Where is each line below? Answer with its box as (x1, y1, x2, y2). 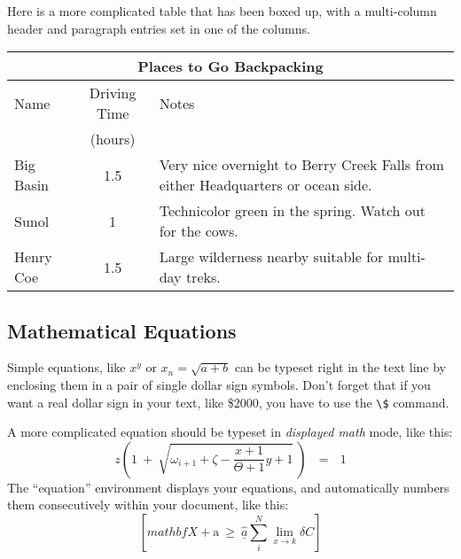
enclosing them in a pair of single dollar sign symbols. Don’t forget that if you (7, 375, 431, 393)
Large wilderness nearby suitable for (159, 246, 384, 268)
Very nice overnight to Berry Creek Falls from (159, 154, 444, 175)
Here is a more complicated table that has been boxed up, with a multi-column (7, 2, 437, 19)
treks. (185, 267, 221, 288)
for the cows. (159, 221, 238, 242)
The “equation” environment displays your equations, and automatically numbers (7, 477, 449, 496)
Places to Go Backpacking (137, 56, 324, 77)
